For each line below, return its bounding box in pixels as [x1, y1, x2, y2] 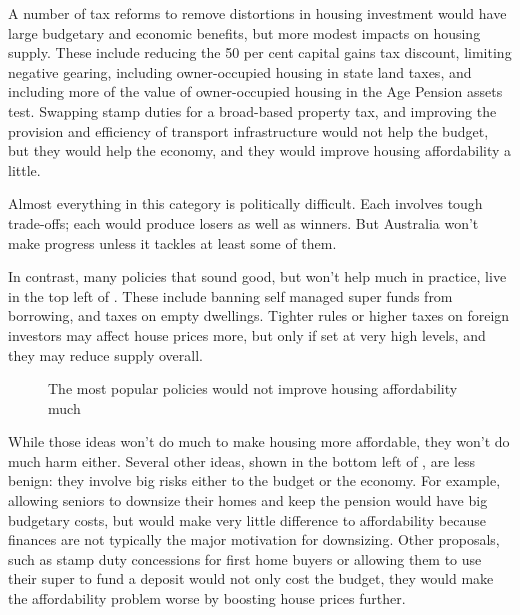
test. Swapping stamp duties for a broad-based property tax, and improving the [8, 100, 497, 121]
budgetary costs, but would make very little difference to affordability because [8, 509, 486, 530]
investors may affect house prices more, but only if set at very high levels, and [8, 324, 486, 345]
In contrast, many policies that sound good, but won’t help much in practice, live [8, 266, 507, 287]
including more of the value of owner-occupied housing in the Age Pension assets [8, 81, 503, 102]
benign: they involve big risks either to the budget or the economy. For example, [8, 470, 501, 491]
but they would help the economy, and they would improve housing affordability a [8, 140, 512, 161]
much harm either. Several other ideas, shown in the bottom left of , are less [8, 450, 476, 471]
